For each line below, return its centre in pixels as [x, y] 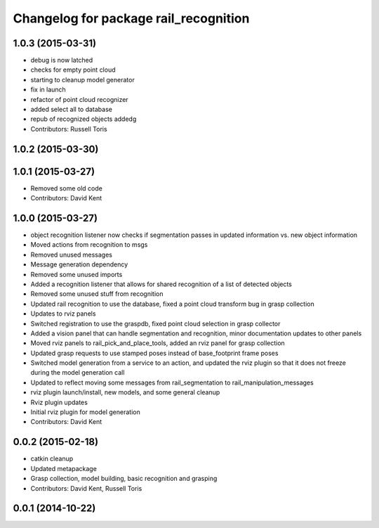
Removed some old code [67, 188]
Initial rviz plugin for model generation [85, 412]
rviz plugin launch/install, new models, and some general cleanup [125, 392]
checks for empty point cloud [73, 70]
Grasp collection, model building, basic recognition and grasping [124, 479]
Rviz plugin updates [59, 402]
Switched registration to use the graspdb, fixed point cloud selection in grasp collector [155, 323]
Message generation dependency [79, 264]
